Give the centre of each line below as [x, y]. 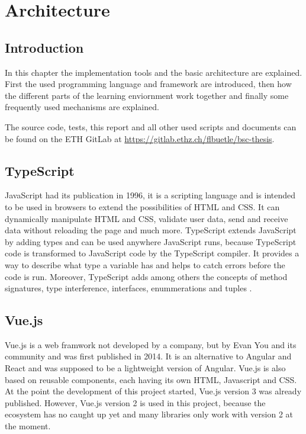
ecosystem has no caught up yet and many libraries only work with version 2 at [149, 414]
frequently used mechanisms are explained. [82, 107]
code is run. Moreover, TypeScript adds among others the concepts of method [146, 276]
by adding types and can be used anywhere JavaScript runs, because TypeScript [151, 241]
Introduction [44, 47]
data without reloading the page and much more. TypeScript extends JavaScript [151, 230]
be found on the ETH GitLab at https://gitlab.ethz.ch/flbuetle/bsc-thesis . [140, 138]
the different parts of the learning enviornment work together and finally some [147, 95]
